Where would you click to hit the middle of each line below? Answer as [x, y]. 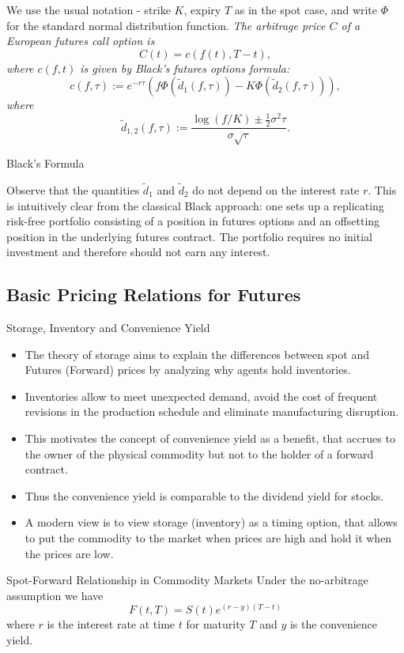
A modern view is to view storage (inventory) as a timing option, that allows [211, 522]
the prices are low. [69, 553]
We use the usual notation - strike [89, 9]
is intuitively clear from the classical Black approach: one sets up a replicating [195, 205]
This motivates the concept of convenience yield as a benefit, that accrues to [210, 438]
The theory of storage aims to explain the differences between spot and [197, 354]
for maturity [216, 624]
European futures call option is [81, 41]
